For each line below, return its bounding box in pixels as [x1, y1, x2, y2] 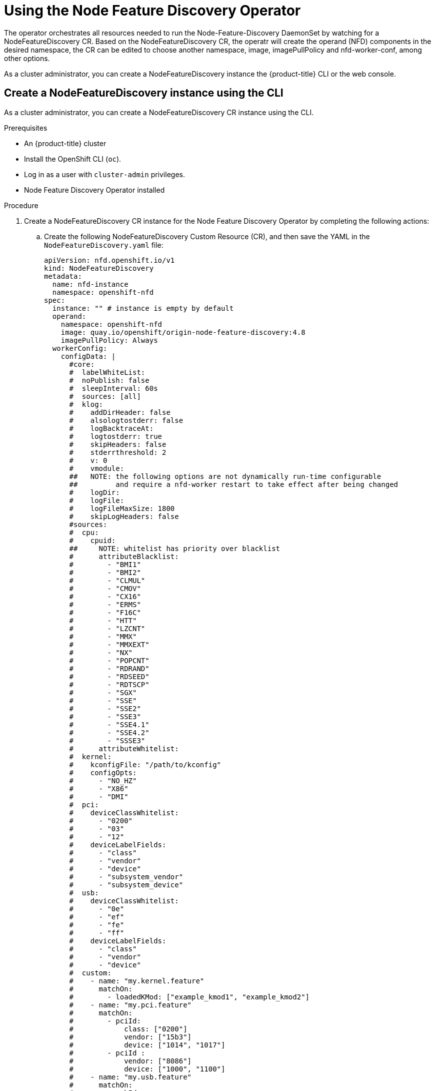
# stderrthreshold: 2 [69, 448, 166, 456]
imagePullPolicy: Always [60, 336, 158, 344]
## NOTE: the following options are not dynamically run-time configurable [69, 472, 381, 480]
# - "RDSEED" [69, 672, 149, 681]
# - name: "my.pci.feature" [69, 1000, 192, 1009]
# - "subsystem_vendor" [69, 872, 183, 881]
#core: [69, 360, 95, 368]
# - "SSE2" [69, 704, 141, 713]
